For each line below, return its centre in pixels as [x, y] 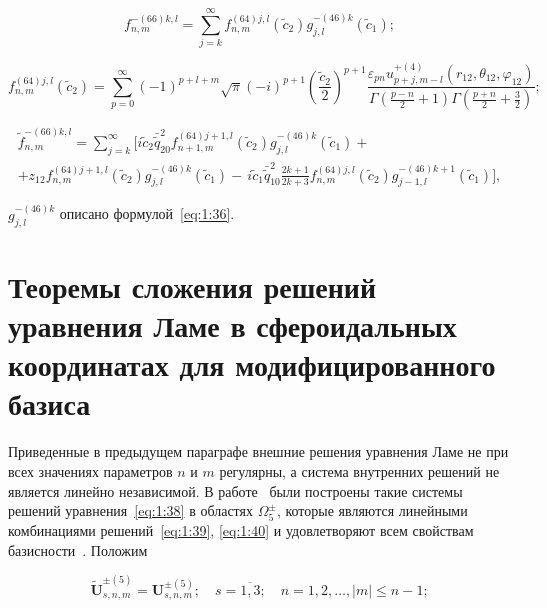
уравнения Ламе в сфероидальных [232, 325]
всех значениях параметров [90, 471]
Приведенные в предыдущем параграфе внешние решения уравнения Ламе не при [258, 451]
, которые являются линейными [372, 510]
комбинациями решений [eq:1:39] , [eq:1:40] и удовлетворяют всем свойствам [241, 529]
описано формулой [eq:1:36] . [147, 213]
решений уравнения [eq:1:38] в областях [130, 510]
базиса [49, 403]
